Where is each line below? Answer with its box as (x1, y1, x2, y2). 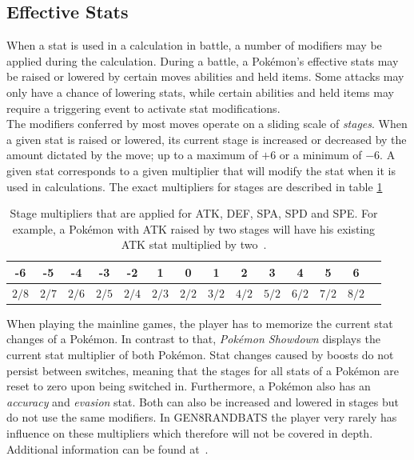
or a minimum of (279, 146, 362, 163)
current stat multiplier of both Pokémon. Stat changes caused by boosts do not (6, 346, 394, 363)
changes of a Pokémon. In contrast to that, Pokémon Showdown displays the (6, 330, 380, 347)
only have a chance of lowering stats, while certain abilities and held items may (6, 83, 394, 100)
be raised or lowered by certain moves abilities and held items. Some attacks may (6, 68, 404, 85)
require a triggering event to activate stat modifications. (6, 99, 281, 116)
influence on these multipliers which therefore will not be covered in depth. (6, 425, 373, 442)
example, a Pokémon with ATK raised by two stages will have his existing (12, 220, 376, 237)
